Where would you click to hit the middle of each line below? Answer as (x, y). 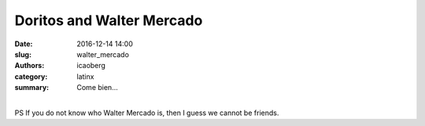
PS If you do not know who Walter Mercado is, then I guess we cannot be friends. (147, 113)
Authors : (30, 66)
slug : (23, 54)
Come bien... (97, 88)
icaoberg (91, 66)
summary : (32, 88)
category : (31, 76)
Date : (24, 44)
